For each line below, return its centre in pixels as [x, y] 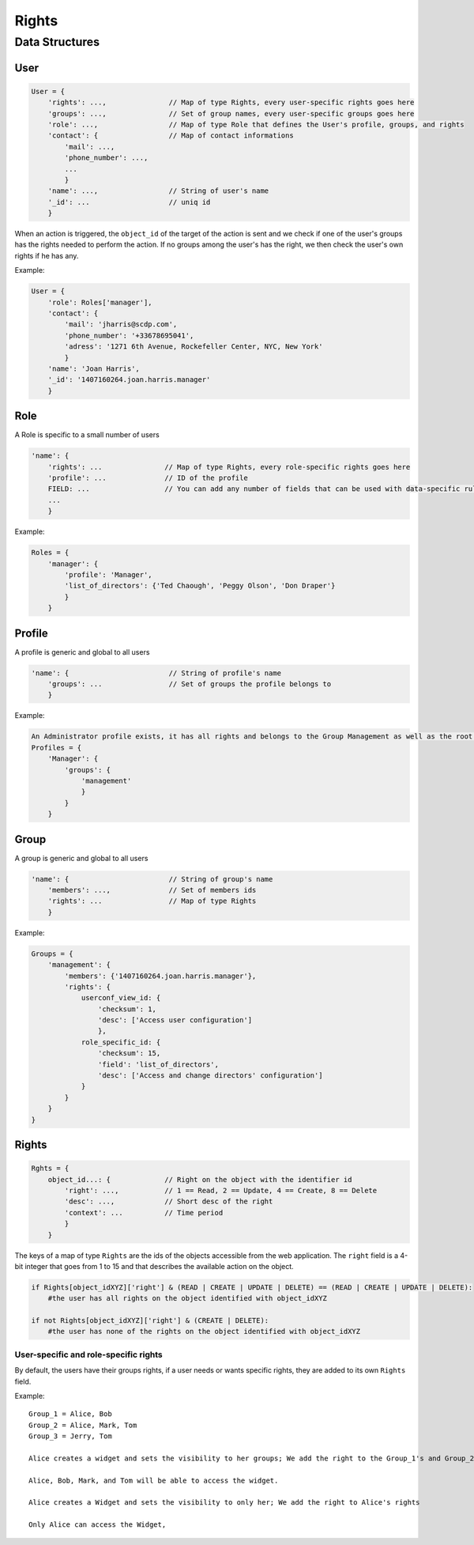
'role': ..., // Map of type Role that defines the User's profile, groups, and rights [256, 124]
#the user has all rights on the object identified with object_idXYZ [188, 1298]
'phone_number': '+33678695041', [129, 335]
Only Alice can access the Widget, [98, 1525]
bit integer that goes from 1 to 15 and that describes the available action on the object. [154, 1266]
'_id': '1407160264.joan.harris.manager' [129, 380]
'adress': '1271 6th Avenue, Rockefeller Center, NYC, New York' [194, 347]
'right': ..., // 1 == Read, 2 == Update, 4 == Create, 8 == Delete [221, 1190]
